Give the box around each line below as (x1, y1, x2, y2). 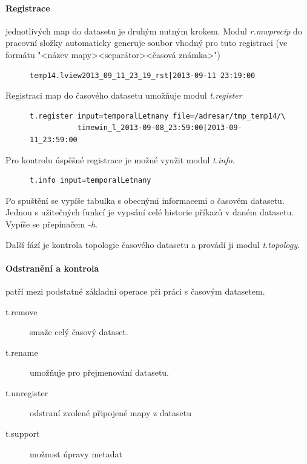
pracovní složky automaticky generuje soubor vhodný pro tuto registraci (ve (5, 36, 288, 49)
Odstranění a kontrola (5, 261, 99, 274)
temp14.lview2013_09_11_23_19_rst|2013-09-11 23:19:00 (30, 71, 256, 80)
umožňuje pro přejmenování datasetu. (30, 366, 170, 379)
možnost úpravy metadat (30, 447, 122, 460)
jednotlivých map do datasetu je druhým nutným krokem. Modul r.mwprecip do (5, 24, 302, 37)
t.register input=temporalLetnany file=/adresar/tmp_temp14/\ (30, 111, 286, 120)
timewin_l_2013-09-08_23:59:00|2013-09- (77, 123, 242, 132)
